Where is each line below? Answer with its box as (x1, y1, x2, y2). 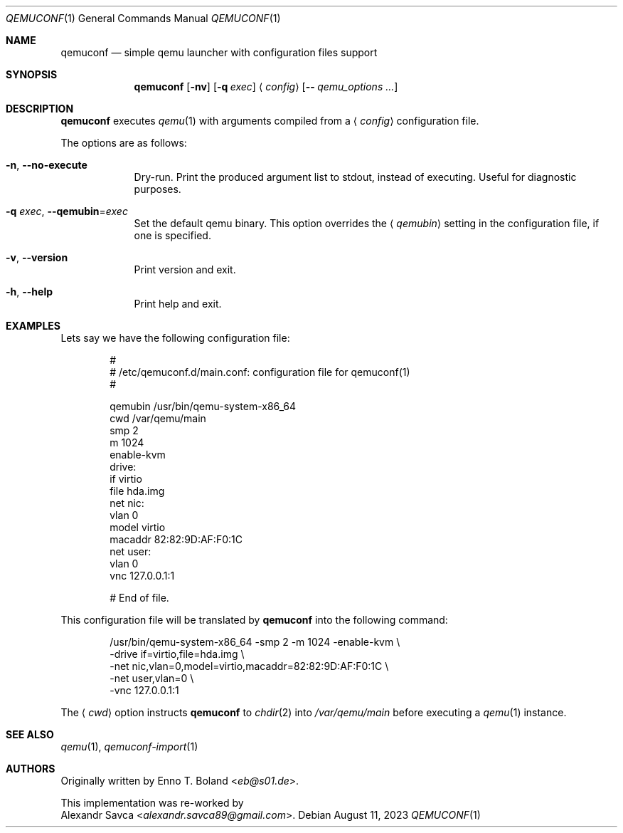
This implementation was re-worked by (60, 797, 244, 809)
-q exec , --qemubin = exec (6, 205, 128, 217)
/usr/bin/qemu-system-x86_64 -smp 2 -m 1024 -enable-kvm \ (110, 636, 400, 648)
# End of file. (110, 592, 169, 604)
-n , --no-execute (6, 159, 87, 171)
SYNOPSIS (6, 68, 58, 80)
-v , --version (6, 251, 68, 263)
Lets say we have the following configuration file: (60, 332, 290, 344)
